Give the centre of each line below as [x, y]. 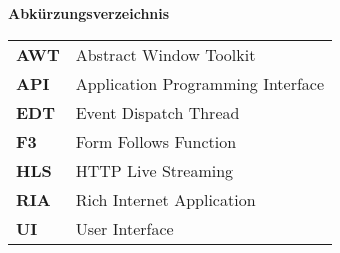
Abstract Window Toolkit [165, 54]
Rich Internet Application [165, 199]
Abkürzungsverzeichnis [89, 13]
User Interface [124, 228]
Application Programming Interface [200, 83]
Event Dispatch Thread [157, 112]
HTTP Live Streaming [154, 170]
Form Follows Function [156, 141]
